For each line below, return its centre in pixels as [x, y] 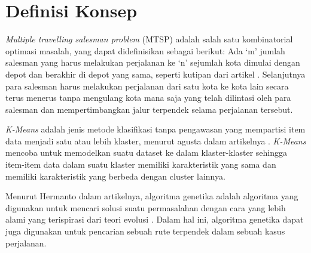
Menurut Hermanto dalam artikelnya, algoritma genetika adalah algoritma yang [152, 196]
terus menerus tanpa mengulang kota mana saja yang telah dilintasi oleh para [148, 98]
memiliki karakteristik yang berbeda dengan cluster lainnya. [115, 176]
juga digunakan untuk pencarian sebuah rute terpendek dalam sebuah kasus [145, 231]
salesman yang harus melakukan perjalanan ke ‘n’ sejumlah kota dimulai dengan [153, 62]
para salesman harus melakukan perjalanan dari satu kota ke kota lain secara [147, 86]
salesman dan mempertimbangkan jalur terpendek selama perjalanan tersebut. [149, 109]
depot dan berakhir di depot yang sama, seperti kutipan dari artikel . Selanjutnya [155, 74]
